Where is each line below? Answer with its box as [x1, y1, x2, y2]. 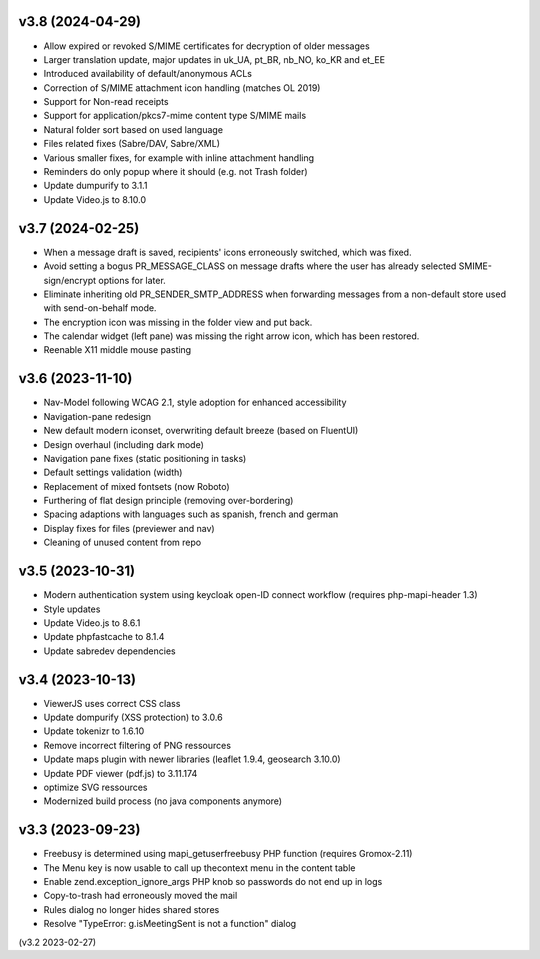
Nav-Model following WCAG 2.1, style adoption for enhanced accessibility [43, 396, 347, 409]
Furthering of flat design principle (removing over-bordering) [43, 495, 294, 507]
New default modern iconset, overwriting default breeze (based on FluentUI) [43, 425, 359, 437]
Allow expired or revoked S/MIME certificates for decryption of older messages [43, 40, 370, 52]
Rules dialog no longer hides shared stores [43, 903, 220, 915]
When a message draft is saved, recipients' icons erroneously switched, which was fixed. [43, 246, 412, 258]
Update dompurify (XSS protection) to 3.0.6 [43, 711, 224, 724]
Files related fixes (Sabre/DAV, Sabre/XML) [43, 138, 220, 150]
